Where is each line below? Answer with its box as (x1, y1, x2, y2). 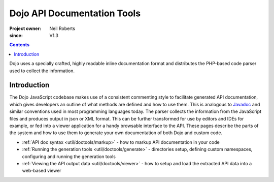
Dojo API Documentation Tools (9, 8, 141, 19)
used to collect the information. (9, 68, 75, 74)
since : (9, 32, 23, 38)
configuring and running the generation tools (22, 153, 116, 160)
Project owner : (9, 25, 42, 32)
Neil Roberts (49, 25, 76, 32)
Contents (9, 42, 30, 48)
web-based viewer (22, 168, 61, 174)
